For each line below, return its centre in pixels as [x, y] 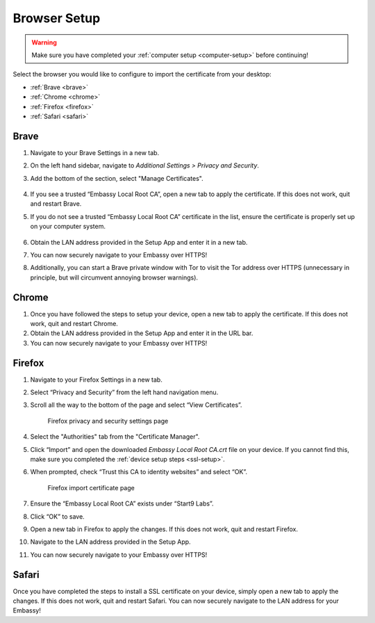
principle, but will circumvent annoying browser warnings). [114, 277]
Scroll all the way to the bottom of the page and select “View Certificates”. [136, 405]
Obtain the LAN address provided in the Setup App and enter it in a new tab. [139, 242]
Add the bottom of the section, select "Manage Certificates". [117, 178]
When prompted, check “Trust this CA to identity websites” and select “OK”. [139, 472]
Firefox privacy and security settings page [108, 421]
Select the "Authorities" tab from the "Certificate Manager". [115, 437]
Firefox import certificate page [91, 487]
